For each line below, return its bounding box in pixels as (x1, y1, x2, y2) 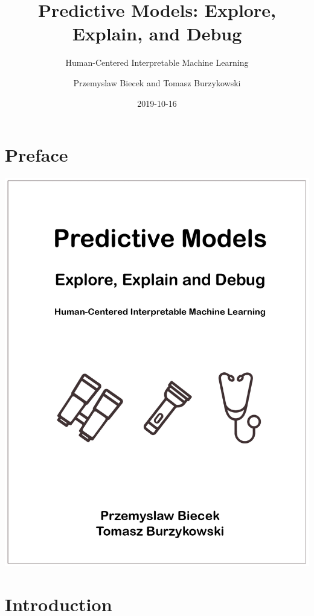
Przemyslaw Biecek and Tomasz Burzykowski (73, 76, 241, 89)
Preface (5, 142, 68, 167)
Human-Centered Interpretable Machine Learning (65, 56, 249, 69)
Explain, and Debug (72, 21, 242, 46)
